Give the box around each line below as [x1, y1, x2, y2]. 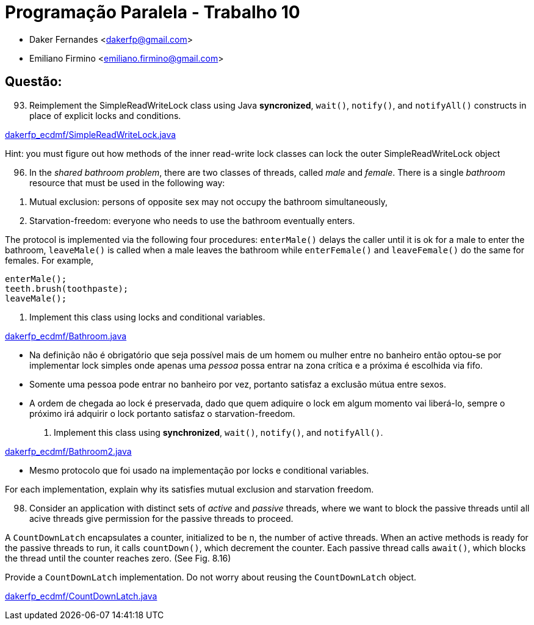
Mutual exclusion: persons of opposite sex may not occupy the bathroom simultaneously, [29, 196, 388, 207]
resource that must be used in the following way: [29, 177, 225, 188]
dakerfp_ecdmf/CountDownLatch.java [5, 590, 157, 601]
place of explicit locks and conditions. [29, 110, 181, 121]
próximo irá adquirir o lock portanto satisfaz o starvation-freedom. [29, 408, 295, 419]
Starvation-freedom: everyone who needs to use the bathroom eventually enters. [29, 215, 355, 226]
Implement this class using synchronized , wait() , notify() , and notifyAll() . [54, 427, 383, 438]
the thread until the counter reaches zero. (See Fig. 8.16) [5, 552, 231, 563]
